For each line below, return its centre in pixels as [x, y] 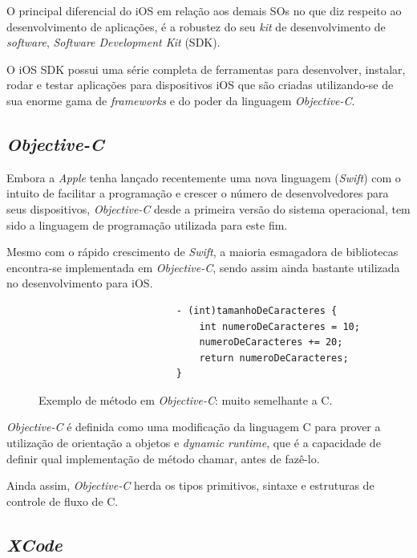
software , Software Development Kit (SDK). [113, 42]
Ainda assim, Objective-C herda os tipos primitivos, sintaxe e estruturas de [190, 485]
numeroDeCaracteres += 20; [271, 342]
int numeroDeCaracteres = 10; [279, 326]
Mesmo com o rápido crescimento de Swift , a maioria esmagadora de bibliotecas [202, 252]
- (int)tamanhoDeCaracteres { [257, 310]
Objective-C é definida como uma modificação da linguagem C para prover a [194, 427]
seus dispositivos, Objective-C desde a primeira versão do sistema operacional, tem [208, 208]
